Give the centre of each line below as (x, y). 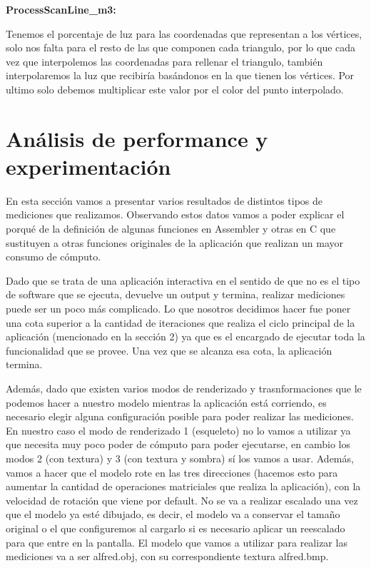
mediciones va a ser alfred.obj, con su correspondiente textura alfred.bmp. (167, 556)
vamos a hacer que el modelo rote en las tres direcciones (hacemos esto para (172, 472)
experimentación (88, 166)
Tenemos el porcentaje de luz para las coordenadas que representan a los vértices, (184, 33)
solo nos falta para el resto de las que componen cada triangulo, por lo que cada (181, 47)
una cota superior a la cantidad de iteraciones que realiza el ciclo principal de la (181, 322)
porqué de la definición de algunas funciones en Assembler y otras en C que (171, 229)
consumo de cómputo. (54, 257)
